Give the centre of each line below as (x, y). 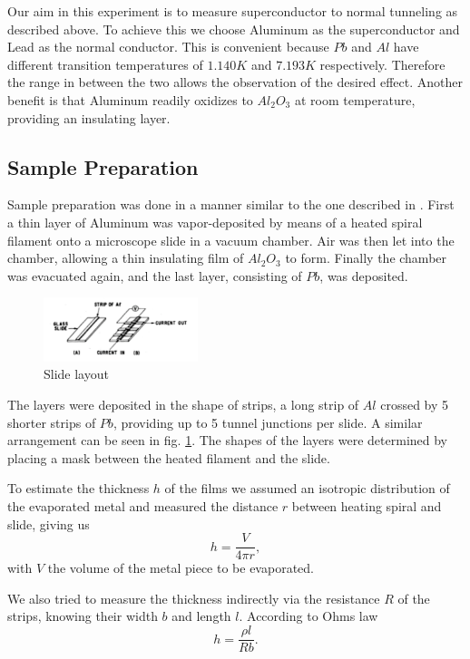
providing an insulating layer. (89, 117)
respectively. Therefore (382, 64)
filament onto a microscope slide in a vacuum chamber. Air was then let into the (231, 240)
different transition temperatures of (105, 64)
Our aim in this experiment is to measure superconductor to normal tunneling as (233, 11)
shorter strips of (52, 422)
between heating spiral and (367, 506)
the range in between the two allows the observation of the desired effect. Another (235, 82)
